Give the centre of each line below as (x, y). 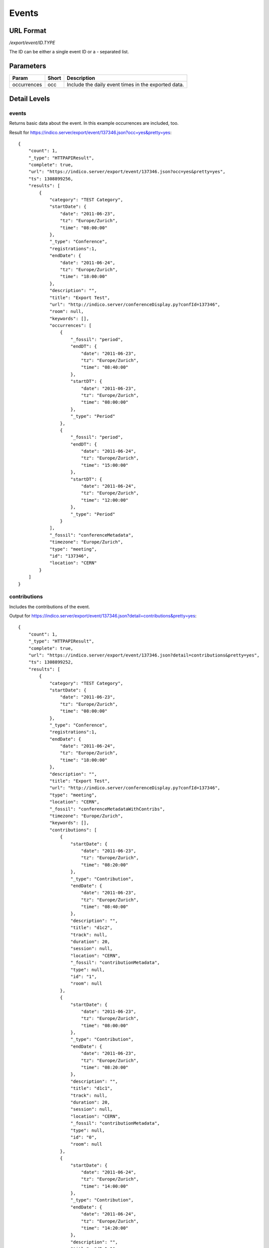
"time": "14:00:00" (105, 1186)
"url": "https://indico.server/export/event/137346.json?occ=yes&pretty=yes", (127, 172)
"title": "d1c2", (92, 928)
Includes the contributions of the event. (50, 607)
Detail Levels (30, 99)
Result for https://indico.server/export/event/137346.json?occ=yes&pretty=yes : (90, 132)
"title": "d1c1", (92, 1089)
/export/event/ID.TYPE (32, 43)
